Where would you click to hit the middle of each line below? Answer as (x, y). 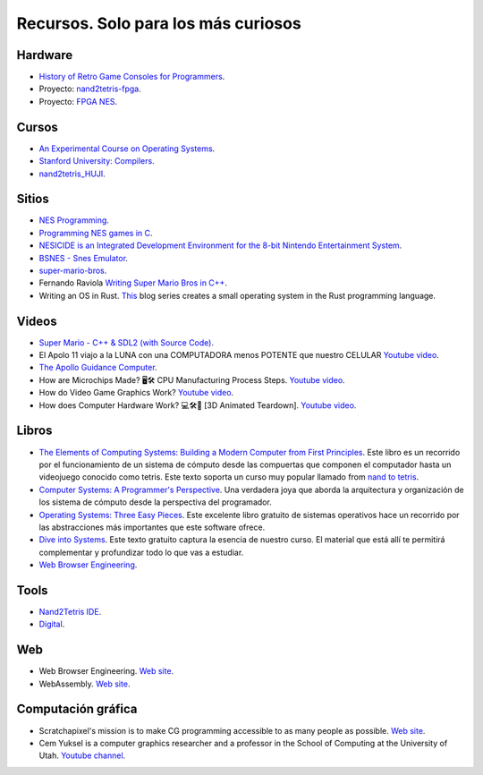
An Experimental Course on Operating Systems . (127, 149)
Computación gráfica (77, 709)
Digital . (52, 624)
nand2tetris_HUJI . (72, 174)
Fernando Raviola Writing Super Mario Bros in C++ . (133, 283)
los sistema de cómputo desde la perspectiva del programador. (155, 502)
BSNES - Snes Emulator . (84, 258)
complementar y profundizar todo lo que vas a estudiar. (141, 552)
